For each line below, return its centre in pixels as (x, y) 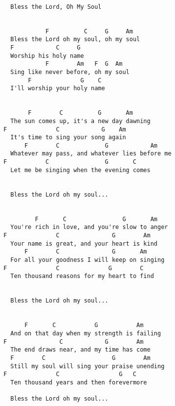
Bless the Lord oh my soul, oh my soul (75, 39)
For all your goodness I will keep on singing (87, 260)
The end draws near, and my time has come (80, 350)
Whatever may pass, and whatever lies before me (91, 154)
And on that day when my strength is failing (86, 333)
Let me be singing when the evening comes (80, 170)
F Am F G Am (84, 64)
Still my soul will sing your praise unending (87, 366)
